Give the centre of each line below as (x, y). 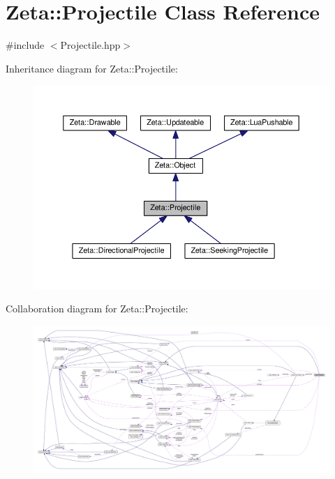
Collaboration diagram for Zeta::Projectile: (97, 309)
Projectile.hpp (90, 45)
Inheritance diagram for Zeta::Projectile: (92, 68)
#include (25, 45)
